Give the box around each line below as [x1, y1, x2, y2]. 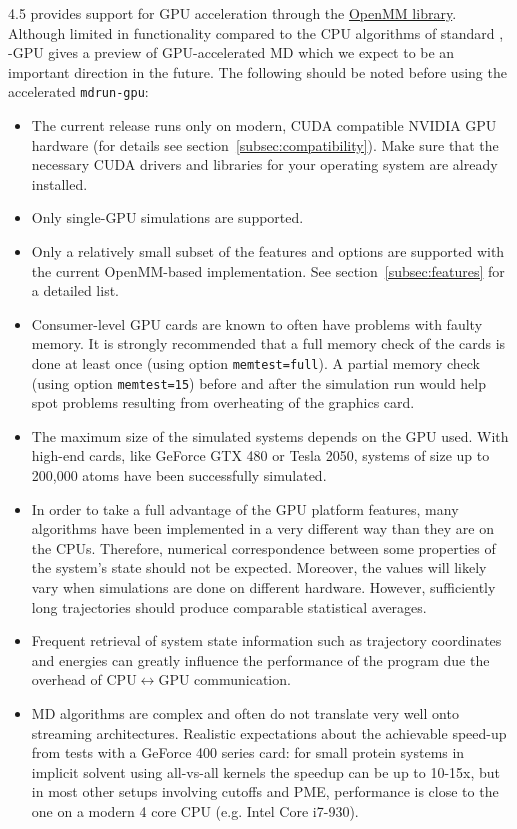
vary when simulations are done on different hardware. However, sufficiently [31, 577, 496, 598]
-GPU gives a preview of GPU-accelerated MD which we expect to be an [8, 42, 455, 63]
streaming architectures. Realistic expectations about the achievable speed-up [31, 722, 507, 743]
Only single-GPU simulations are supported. [31, 207, 304, 228]
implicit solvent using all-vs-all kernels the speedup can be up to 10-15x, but [31, 761, 501, 782]
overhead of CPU [31, 669, 137, 690]
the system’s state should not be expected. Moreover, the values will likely [31, 557, 487, 578]
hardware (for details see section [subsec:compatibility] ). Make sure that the [31, 134, 499, 155]
